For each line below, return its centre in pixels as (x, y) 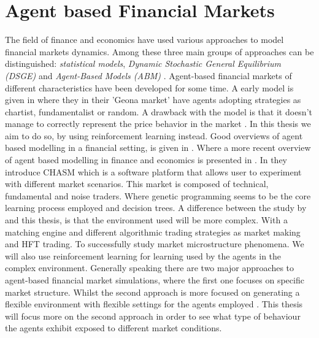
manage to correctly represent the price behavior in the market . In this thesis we (158, 124)
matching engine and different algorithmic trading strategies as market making (153, 232)
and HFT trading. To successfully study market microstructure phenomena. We (155, 244)
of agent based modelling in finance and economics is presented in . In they (146, 160)
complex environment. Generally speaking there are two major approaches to (150, 268)
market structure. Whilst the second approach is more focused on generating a (152, 292)
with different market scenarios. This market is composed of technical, (137, 184)
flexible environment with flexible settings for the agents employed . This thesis (154, 304)
